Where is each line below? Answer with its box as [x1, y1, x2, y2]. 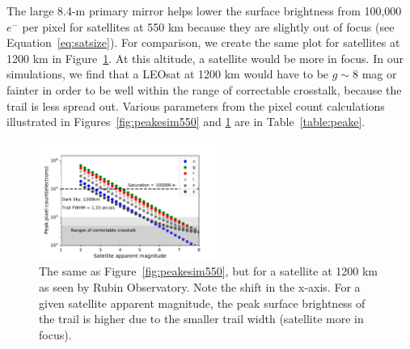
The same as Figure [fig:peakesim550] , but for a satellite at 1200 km [39, 263, 378, 280]
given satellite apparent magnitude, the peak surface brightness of [39, 294, 366, 311]
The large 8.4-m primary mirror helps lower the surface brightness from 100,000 [6, 2, 402, 19]
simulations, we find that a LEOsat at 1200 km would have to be [6, 65, 329, 82]
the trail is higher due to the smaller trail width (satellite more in [39, 310, 364, 327]
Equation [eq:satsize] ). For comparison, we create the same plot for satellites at [6, 34, 400, 51]
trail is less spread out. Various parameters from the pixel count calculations [6, 97, 385, 114]
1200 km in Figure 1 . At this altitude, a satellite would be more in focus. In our [6, 49, 404, 66]
